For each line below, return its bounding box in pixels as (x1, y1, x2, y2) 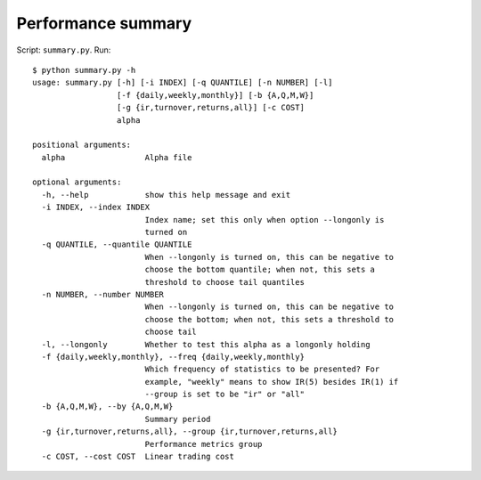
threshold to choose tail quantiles (144, 277, 305, 287)
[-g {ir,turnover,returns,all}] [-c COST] (116, 102, 305, 113)
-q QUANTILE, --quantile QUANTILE (41, 240, 192, 249)
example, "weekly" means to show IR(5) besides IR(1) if (144, 377, 399, 386)
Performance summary (16, 13, 192, 33)
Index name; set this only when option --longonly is (144, 215, 385, 224)
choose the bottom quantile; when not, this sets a (144, 264, 376, 275)
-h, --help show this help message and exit (41, 190, 291, 199)
